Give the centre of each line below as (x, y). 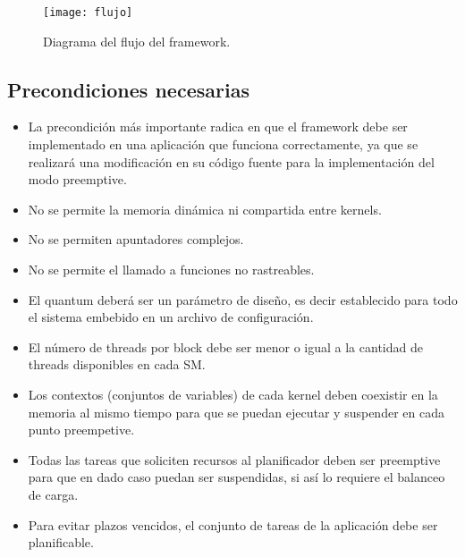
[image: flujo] (88, 13)
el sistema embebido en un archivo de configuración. (171, 317)
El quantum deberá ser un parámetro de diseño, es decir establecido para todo (243, 299)
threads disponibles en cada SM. (117, 364)
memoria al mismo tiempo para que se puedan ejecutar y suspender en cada (236, 412)
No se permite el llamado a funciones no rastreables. (171, 270)
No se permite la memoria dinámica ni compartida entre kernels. (205, 209)
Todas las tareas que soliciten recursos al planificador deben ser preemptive (234, 459)
